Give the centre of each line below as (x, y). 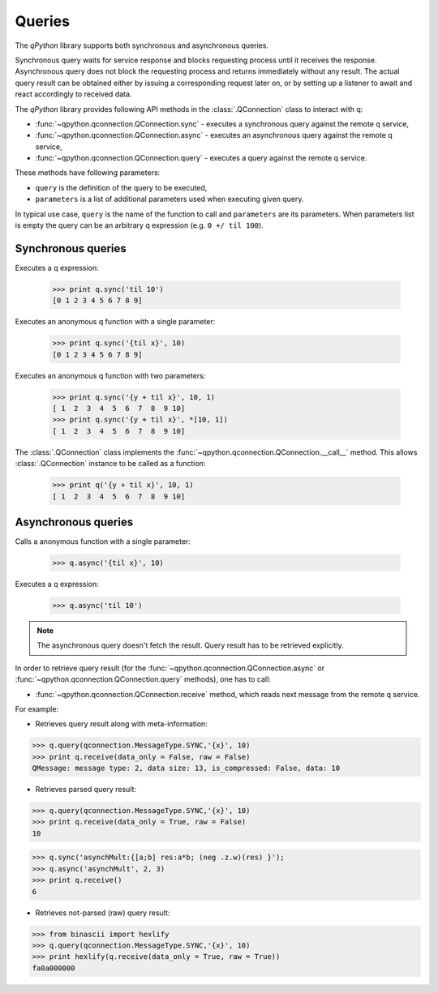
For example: (37, 708)
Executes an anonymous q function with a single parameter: (115, 322)
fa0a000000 (54, 968)
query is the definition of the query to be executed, (121, 187)
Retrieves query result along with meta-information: (122, 724)
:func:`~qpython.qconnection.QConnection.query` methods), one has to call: (143, 679)
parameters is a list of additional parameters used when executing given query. (170, 199)
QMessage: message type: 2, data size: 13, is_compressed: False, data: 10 (186, 768)
